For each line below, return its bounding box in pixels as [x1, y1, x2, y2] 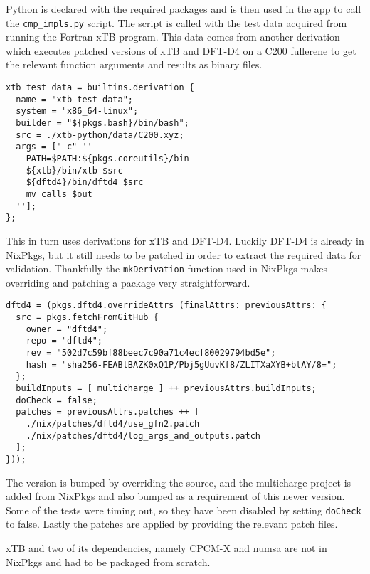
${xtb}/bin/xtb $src [26, 165, 123, 176]
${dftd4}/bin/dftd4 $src [26, 177, 144, 188]
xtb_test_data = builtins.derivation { [6, 83, 194, 93]
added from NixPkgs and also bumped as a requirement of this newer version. [6, 489, 345, 504]
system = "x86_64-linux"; [16, 106, 139, 117]
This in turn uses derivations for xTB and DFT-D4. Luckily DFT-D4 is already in [6, 233, 364, 248]
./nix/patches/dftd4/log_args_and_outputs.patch [26, 430, 260, 441]
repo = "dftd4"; [26, 336, 103, 346]
